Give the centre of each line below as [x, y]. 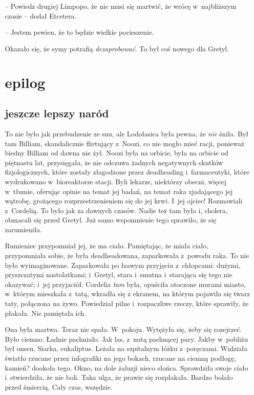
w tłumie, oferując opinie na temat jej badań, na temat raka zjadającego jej [119, 191]
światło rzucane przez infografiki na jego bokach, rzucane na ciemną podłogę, [121, 358]
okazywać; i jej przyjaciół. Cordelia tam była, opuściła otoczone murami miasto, [126, 284]
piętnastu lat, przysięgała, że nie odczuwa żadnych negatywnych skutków [114, 162]
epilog [25, 82]
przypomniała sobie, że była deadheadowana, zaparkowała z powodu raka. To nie [127, 255]
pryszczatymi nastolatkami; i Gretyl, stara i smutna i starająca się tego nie [119, 274]
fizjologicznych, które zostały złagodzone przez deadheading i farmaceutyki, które [127, 172]
